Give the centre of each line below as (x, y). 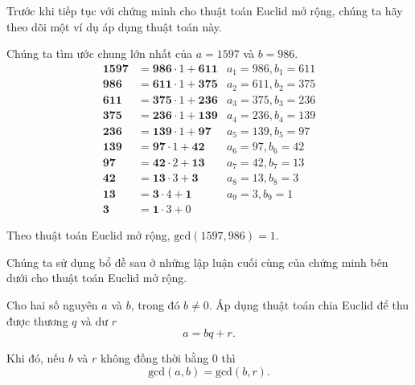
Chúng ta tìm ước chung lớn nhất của (100, 53)
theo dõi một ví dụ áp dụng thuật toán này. (114, 26)
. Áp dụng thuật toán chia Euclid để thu (309, 304)
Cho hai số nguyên (52, 304)
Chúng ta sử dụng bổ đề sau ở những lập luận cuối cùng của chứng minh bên (197, 262)
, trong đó (155, 304)
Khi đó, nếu (36, 358)
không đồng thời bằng (154, 358)
